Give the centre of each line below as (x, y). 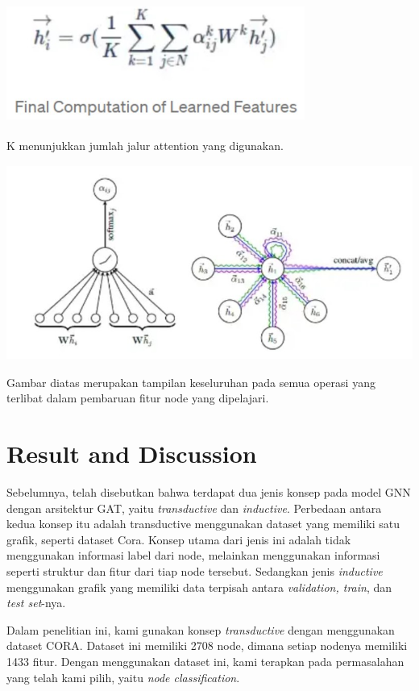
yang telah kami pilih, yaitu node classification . (123, 677)
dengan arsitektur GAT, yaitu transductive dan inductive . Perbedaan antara (194, 508)
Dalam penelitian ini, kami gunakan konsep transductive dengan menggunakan (201, 629)
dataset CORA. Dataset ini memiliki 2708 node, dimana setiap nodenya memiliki (207, 645)
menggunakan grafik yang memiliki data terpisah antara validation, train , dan (199, 587)
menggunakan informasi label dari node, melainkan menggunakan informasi (193, 555)
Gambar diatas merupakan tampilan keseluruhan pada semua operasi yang (191, 382)
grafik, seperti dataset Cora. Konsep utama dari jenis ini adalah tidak (179, 539)
